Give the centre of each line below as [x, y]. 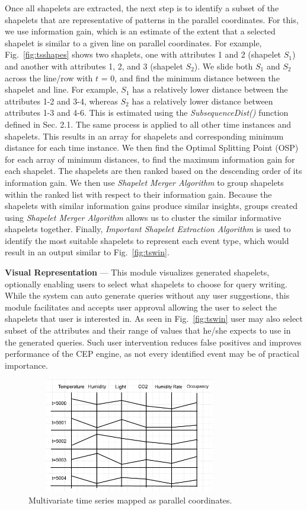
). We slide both [223, 66]
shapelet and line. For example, [62, 89]
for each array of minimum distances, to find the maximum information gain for [150, 159]
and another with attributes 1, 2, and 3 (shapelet [94, 66]
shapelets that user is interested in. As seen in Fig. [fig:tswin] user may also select [154, 319]
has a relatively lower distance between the [210, 89]
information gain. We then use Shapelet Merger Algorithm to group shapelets [144, 182]
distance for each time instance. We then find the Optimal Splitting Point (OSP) [152, 148]
